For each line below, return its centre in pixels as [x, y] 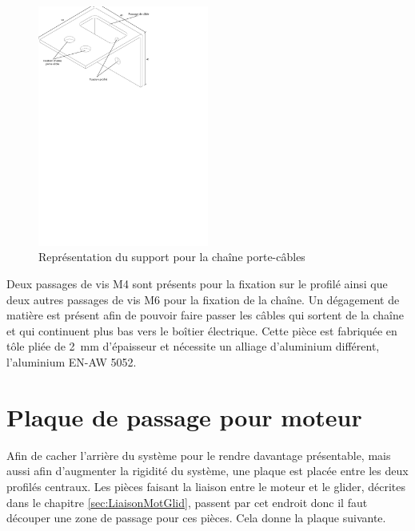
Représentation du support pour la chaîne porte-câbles [172, 257]
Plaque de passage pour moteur [184, 416]
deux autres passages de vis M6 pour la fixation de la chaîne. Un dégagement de [203, 299]
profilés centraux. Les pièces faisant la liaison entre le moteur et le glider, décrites [206, 486]
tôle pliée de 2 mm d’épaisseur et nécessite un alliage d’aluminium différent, [193, 346]
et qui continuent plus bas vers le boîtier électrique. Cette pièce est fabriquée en [202, 330]
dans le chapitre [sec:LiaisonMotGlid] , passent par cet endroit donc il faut [187, 502]
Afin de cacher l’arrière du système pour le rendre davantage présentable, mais [199, 455]
